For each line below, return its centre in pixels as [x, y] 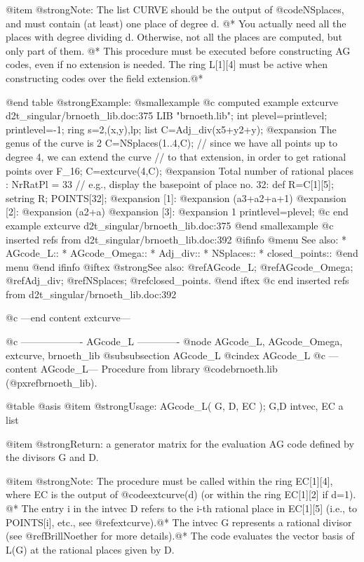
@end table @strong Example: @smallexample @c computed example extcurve [172, 101]
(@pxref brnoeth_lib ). [52, 382]
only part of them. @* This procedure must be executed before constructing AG [178, 50]
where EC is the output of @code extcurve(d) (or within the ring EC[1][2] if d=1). [181, 494]
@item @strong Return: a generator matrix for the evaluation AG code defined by [180, 443]
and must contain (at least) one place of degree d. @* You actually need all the [176, 23]
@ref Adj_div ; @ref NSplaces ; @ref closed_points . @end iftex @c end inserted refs [177, 280]
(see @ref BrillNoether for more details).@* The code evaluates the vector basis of [180, 536]
